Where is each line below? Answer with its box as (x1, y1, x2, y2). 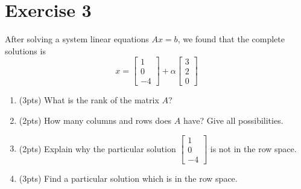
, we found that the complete (177, 33, 285, 45)
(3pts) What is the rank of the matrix (19, 94, 159, 106)
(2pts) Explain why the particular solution (19, 142, 176, 155)
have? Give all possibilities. (183, 114, 284, 126)
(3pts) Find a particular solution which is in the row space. (19, 171, 238, 184)
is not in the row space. (210, 142, 297, 155)
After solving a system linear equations (5, 33, 149, 45)
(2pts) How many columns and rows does (19, 114, 172, 126)
